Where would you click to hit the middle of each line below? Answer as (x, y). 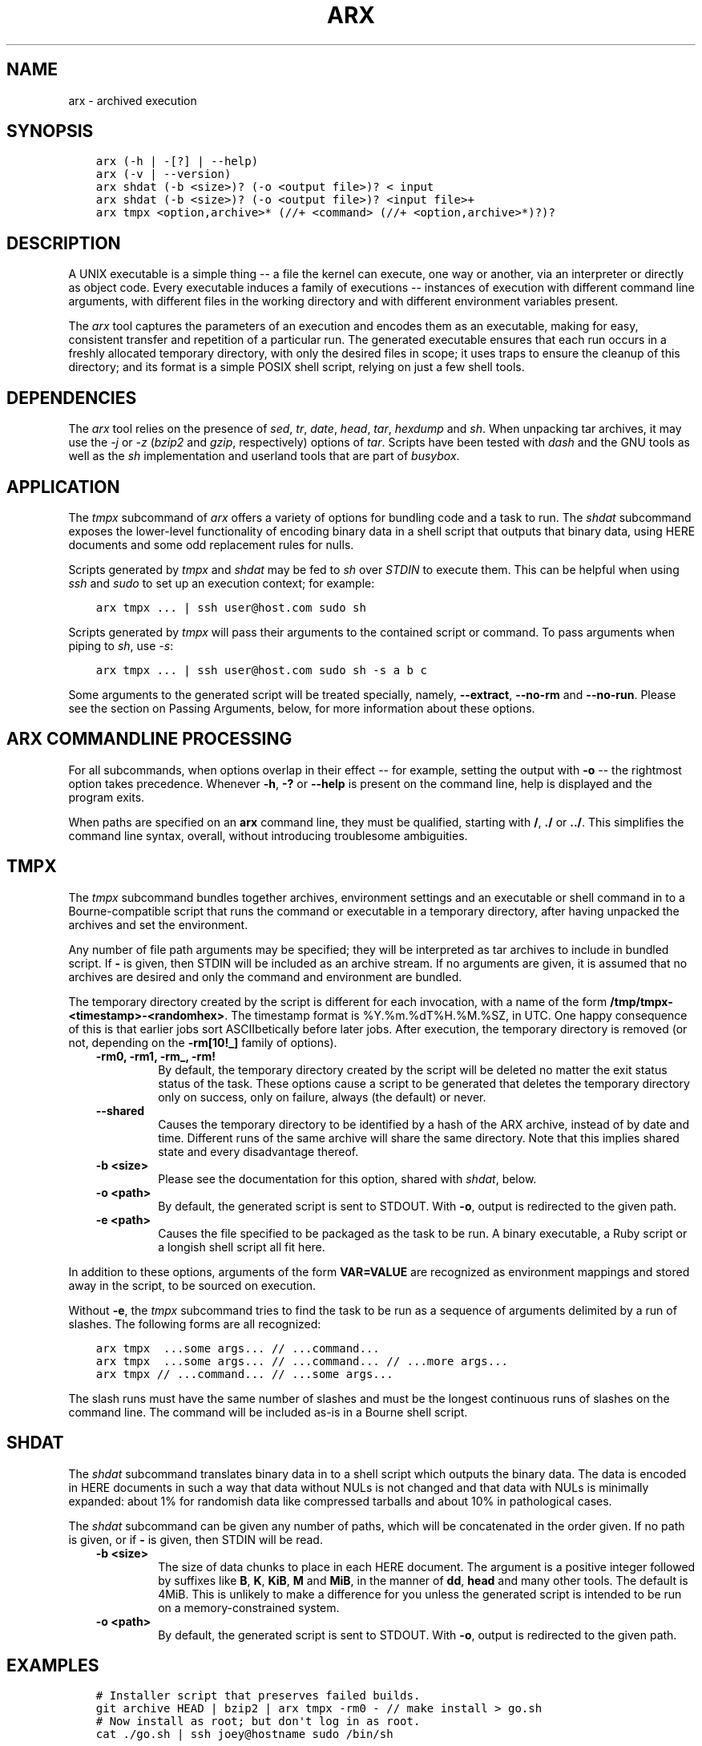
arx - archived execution (133, 100)
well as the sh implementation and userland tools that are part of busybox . (264, 456)
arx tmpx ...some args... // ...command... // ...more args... (302, 1361)
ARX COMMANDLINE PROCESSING (149, 739)
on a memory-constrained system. (249, 1607)
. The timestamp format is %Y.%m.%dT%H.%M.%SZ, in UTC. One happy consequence (456, 1015)
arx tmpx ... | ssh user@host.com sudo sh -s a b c (261, 670)
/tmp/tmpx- (641, 1001)
